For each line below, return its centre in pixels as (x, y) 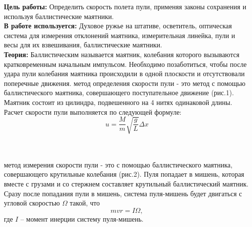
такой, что (85, 203)
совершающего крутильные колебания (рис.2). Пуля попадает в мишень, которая (124, 174)
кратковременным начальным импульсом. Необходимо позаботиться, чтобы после (125, 64)
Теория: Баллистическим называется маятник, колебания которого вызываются (122, 54)
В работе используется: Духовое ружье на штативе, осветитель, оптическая (118, 26)
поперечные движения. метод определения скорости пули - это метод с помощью (125, 83)
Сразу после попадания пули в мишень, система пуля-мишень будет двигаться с (123, 193)
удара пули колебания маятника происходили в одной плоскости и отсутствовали (124, 73)
